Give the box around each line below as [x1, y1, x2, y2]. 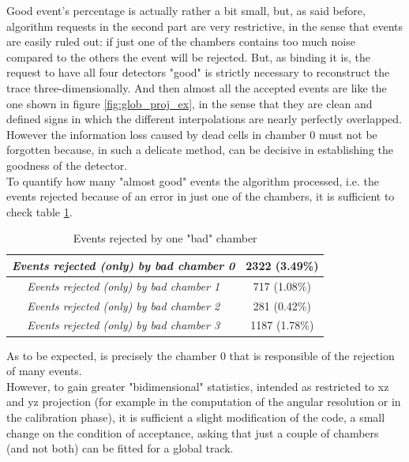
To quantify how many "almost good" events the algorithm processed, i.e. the [6, 172, 380, 189]
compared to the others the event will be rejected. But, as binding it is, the [6, 48, 370, 65]
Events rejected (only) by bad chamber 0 [12, 257, 235, 273]
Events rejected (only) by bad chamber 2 [27, 297, 220, 314]
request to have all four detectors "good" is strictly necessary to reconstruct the [6, 64, 390, 81]
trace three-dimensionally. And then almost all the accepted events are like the [6, 79, 387, 96]
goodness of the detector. [6, 156, 128, 173]
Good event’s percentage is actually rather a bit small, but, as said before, [6, 2, 366, 18]
